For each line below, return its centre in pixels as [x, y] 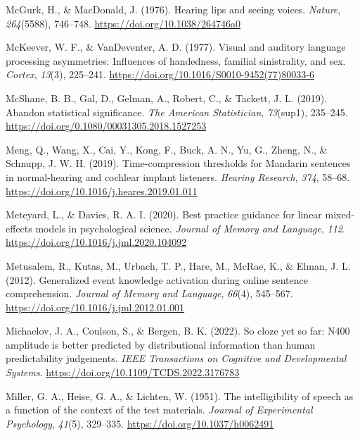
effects [19, 228]
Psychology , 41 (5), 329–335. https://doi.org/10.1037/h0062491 [140, 423]
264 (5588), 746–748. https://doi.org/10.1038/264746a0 [123, 23]
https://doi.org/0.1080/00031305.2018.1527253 [106, 126]
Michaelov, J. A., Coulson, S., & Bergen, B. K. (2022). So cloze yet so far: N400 [178, 331]
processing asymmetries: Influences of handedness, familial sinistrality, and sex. [176, 60]
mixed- [340, 214]
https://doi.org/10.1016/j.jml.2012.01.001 [95, 307]
